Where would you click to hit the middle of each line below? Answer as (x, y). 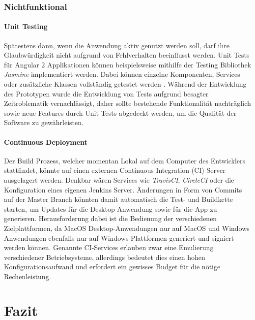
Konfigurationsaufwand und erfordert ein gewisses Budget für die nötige (112, 267)
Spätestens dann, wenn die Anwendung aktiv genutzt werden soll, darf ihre (117, 45)
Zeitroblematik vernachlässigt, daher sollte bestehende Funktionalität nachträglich (127, 103)
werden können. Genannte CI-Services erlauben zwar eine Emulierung (109, 247)
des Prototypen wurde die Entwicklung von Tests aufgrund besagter (106, 93)
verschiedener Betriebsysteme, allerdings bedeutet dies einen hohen (105, 257)
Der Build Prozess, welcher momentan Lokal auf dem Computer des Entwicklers (125, 160)
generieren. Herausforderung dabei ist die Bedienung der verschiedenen (111, 218)
